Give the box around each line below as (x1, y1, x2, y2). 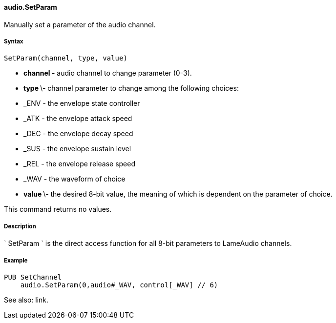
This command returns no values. (4, 205, 112, 214)
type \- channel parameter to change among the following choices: (23, 84, 239, 93)
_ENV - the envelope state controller (23, 99, 140, 108)
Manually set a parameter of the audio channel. (4, 20, 156, 29)
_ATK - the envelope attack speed (23, 114, 132, 123)
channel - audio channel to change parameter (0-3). (23, 69, 192, 78)
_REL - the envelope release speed (23, 160, 136, 168)
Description (4, 222, 36, 230)
